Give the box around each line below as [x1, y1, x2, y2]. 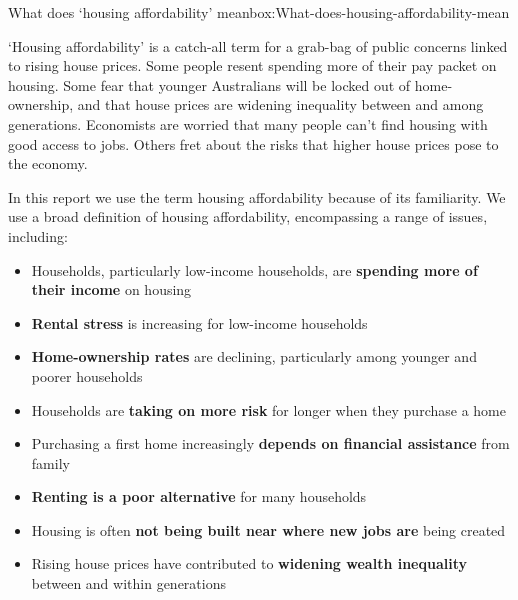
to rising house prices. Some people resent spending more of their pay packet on [8, 55, 497, 76]
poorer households [31, 365, 143, 386]
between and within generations [31, 573, 226, 594]
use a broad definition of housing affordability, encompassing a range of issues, [8, 206, 488, 227]
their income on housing [31, 279, 192, 300]
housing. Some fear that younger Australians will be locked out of [8, 74, 411, 95]
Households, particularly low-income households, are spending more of [31, 259, 478, 280]
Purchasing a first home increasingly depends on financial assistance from [31, 433, 510, 454]
